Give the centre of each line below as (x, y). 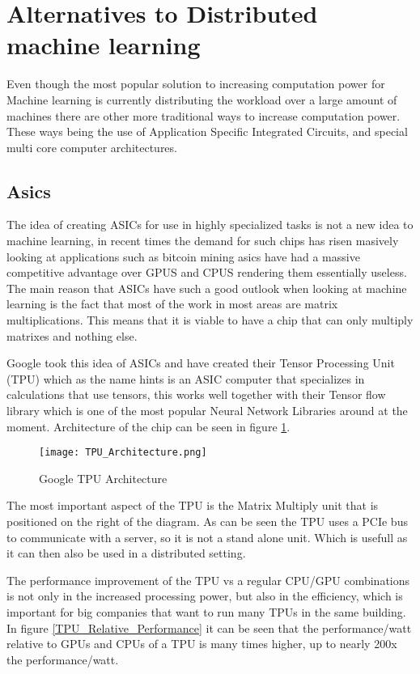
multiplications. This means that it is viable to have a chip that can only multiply (210, 320)
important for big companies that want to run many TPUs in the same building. (206, 612)
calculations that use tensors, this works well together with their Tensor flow (196, 394)
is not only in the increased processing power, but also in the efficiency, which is (205, 596)
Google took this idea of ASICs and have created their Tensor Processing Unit (201, 363)
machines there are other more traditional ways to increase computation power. (204, 115)
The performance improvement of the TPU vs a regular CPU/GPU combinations (208, 580)
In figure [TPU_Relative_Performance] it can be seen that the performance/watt (209, 627)
